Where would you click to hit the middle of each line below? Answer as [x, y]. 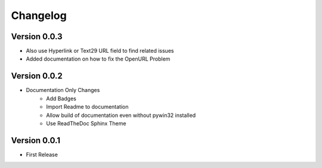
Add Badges [61, 99]
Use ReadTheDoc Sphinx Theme [86, 123]
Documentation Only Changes [63, 90]
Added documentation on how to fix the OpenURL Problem [98, 59]
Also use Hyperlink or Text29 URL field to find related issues [100, 51]
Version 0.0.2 [37, 76]
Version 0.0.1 [36, 140]
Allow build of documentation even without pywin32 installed [121, 115]
